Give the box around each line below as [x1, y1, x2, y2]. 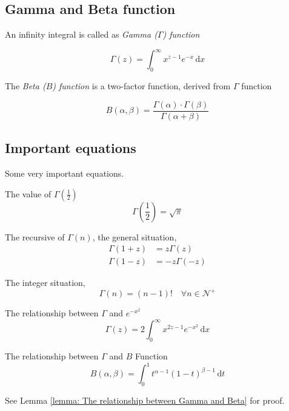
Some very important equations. [5, 166, 124, 179]
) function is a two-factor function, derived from [52, 80, 231, 92]
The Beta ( [5, 80, 46, 92]
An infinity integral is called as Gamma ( [5, 28, 158, 41]
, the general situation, [92, 230, 177, 243]
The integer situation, [5, 276, 85, 289]
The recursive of [5, 230, 65, 243]
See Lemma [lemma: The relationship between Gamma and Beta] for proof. [5, 394, 285, 407]
